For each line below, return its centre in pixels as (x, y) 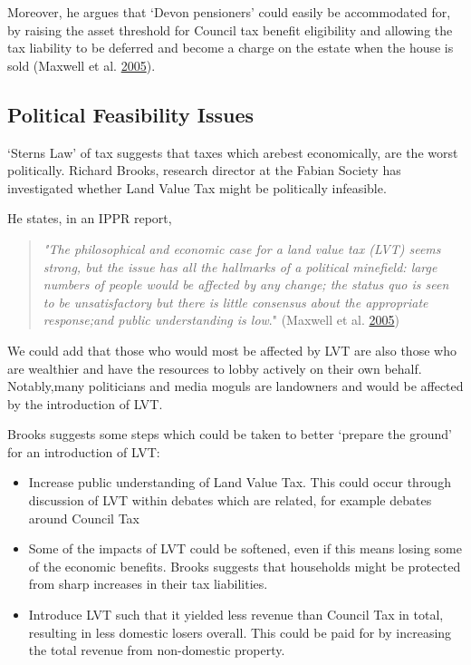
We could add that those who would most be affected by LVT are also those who (232, 350)
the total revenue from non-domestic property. (157, 650)
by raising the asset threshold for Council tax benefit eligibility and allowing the (230, 29)
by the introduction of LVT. (85, 403)
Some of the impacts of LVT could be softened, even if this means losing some (245, 548)
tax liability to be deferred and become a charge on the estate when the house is (231, 48)
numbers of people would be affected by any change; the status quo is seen (246, 284)
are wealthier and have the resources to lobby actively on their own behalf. (215, 368)
